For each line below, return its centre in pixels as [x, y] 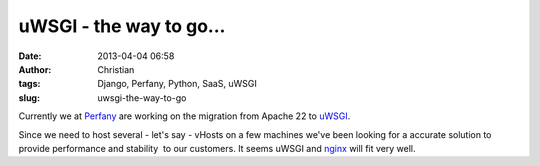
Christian [116, 69]
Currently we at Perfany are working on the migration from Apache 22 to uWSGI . [184, 116]
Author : [35, 69]
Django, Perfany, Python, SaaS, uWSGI [177, 84]
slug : [29, 97]
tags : [29, 84]
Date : [30, 56]
